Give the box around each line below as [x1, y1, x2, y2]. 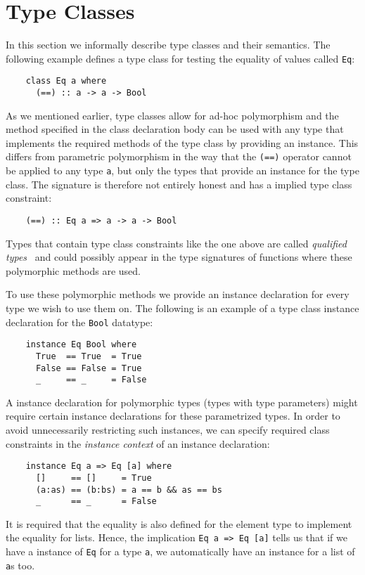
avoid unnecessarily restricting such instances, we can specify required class [6, 422, 330, 437]
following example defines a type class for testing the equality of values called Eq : [6, 51, 355, 65]
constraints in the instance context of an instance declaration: [6, 436, 270, 451]
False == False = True [35, 363, 142, 373]
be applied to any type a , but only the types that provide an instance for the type [6, 163, 359, 178]
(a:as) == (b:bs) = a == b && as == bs [35, 484, 222, 495]
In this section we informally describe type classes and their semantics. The [6, 37, 331, 52]
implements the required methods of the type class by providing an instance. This [6, 135, 359, 150]
